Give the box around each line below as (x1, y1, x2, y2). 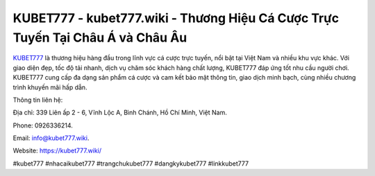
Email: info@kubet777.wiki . (12, 134, 90, 142)
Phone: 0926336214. (12, 121, 73, 130)
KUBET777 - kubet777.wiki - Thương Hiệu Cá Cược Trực (12, 10, 340, 26)
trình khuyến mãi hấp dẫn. (12, 83, 87, 91)
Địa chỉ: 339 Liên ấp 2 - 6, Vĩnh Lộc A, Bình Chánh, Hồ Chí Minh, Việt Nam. (12, 108, 227, 117)
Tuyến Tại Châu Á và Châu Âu (12, 30, 187, 45)
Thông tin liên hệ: (12, 96, 63, 104)
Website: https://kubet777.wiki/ (12, 146, 102, 155)
